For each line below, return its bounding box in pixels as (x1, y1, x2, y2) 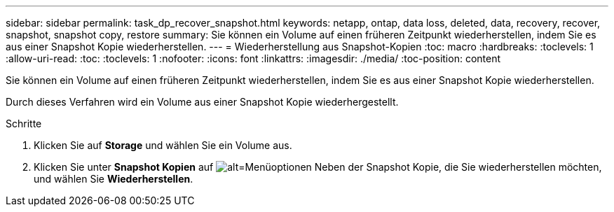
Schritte (6, 118, 42, 129)
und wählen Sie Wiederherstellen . (34, 173, 193, 185)
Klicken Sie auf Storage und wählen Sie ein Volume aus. (34, 139, 292, 151)
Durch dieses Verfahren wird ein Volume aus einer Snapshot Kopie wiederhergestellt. (6, 96, 399, 108)
